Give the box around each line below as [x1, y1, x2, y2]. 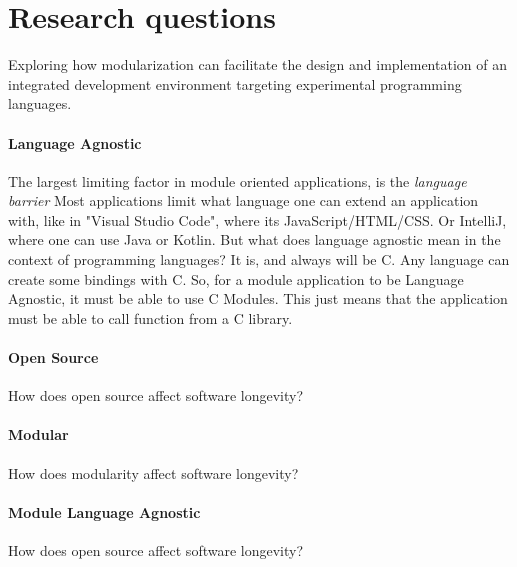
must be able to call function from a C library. [8, 307, 293, 328]
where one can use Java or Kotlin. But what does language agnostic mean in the [8, 229, 501, 250]
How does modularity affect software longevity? [8, 462, 299, 483]
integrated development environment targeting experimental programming [8, 73, 462, 94]
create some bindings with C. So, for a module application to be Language [8, 268, 464, 289]
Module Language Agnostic [8, 501, 201, 522]
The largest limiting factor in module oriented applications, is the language [8, 170, 467, 191]
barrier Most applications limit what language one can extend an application [8, 190, 479, 211]
